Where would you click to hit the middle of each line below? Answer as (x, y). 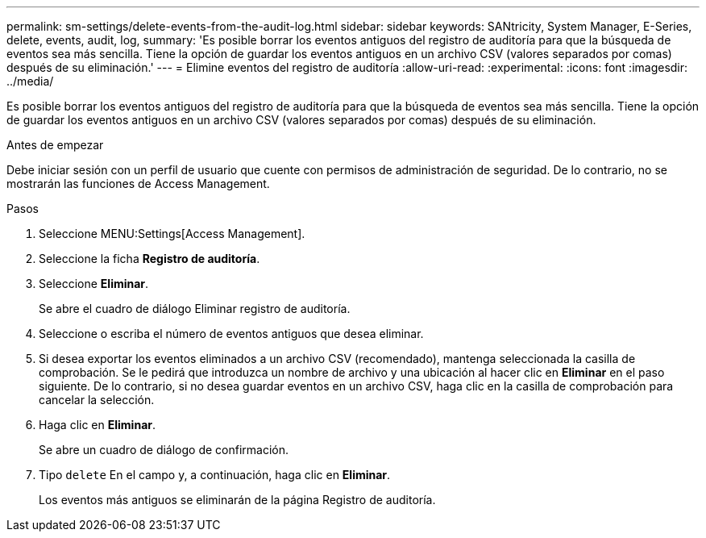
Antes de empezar (55, 145)
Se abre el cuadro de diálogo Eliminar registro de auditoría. (195, 309)
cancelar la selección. (97, 400)
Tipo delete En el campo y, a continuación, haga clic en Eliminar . (215, 475)
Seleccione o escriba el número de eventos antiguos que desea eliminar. (231, 334)
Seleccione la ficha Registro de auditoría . (150, 259)
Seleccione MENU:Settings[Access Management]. (172, 234)
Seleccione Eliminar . (94, 284)
